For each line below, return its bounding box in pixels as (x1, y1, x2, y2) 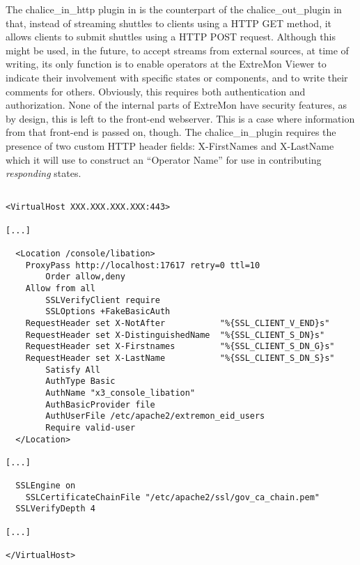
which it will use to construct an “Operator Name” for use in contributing (6, 152, 322, 167)
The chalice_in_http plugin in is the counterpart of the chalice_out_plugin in (6, 2, 342, 16)
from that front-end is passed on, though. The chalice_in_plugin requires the (6, 125, 336, 139)
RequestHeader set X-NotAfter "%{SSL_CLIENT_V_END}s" (25, 318, 330, 328)
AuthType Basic (45, 376, 116, 387)
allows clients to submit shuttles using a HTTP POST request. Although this (6, 29, 336, 44)
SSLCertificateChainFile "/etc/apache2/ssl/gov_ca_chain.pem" (25, 492, 320, 502)
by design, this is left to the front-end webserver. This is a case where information (6, 111, 355, 125)
